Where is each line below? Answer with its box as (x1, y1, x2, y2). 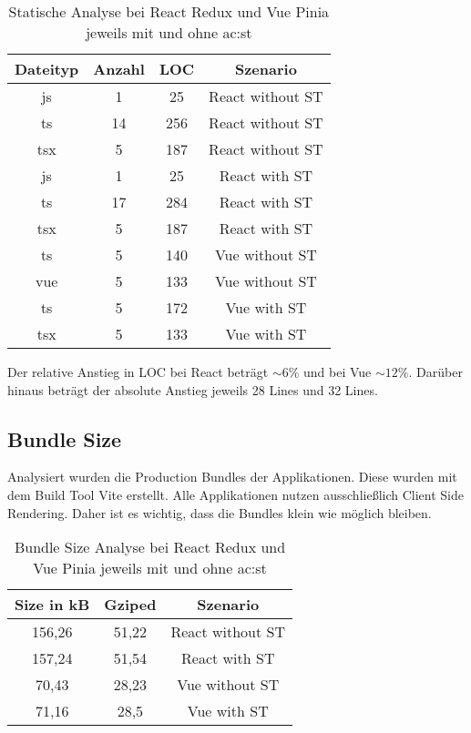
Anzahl (93, 58, 145, 79)
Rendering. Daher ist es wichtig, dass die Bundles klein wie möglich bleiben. (7, 503, 432, 522)
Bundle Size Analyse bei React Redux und (14, 536, 286, 558)
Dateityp (15, 58, 79, 79)
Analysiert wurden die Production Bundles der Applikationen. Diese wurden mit (7, 467, 457, 486)
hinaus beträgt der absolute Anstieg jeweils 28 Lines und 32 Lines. (7, 380, 378, 399)
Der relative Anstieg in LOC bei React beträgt (7, 362, 269, 381)
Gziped (104, 594, 157, 616)
